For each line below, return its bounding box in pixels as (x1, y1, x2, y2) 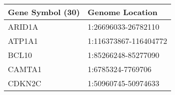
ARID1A (8, 21, 38, 32)
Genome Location (87, 6, 158, 18)
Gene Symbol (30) (8, 6, 80, 18)
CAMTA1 (8, 63, 42, 75)
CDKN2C (8, 77, 41, 89)
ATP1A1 (8, 35, 38, 46)
